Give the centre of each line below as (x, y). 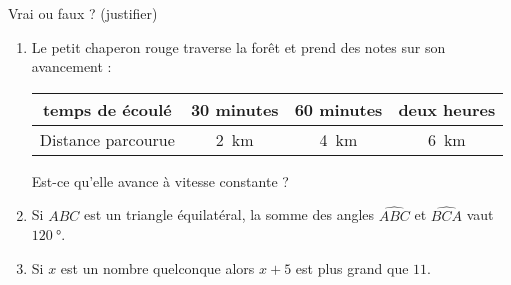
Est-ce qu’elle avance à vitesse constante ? (160, 180)
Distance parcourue (107, 139)
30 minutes (234, 109)
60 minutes (338, 109)
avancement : (71, 66)
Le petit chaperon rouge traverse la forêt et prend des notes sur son (238, 46)
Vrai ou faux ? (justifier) (83, 13)
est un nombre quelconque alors (157, 267)
